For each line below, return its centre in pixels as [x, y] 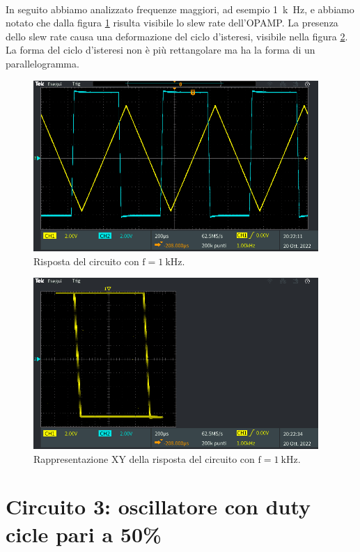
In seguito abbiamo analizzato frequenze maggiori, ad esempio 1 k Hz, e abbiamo [180, 9]
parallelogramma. [42, 63]
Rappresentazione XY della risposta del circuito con [144, 458]
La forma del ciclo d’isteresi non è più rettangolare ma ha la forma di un [161, 50]
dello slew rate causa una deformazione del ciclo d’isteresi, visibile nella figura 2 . [177, 36]
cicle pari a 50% [84, 534]
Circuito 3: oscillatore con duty [158, 506]
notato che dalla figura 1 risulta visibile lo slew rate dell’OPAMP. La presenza [172, 23]
